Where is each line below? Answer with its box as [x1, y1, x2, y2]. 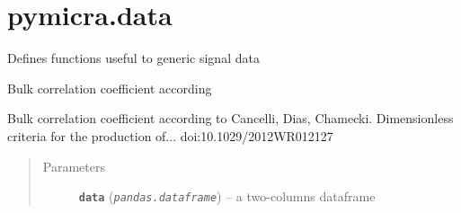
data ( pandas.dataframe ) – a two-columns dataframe [78, 187, 376, 206]
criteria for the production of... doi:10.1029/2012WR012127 [7, 126, 333, 145]
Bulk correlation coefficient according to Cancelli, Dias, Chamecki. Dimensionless [7, 109, 454, 128]
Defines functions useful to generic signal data [7, 49, 260, 67]
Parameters [42, 156, 105, 175]
